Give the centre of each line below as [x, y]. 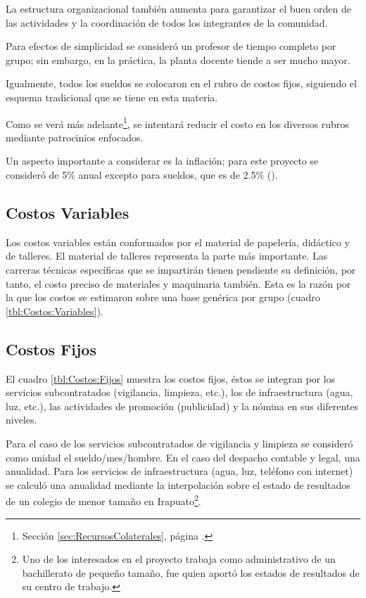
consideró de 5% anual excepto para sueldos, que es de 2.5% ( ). [142, 174]
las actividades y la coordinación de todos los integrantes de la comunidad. [167, 22]
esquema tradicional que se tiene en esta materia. [112, 97]
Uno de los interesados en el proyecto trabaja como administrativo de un [179, 559]
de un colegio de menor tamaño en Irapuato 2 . [103, 500]
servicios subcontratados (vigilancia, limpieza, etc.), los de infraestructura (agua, [179, 392]
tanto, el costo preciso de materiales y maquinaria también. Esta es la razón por [178, 283]
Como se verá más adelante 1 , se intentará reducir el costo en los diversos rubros [177, 122]
